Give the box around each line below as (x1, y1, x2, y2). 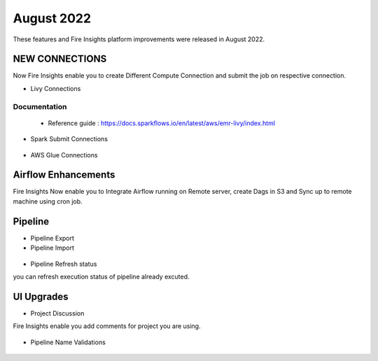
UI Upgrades (13, 290, 69, 302)
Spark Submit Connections (30, 135, 108, 143)
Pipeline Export (30, 234, 75, 242)
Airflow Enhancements (13, 169, 115, 181)
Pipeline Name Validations (30, 338, 106, 346)
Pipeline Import (30, 243, 75, 252)
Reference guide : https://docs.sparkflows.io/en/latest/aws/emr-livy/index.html (48, 119, 276, 127)
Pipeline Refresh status (30, 260, 97, 268)
